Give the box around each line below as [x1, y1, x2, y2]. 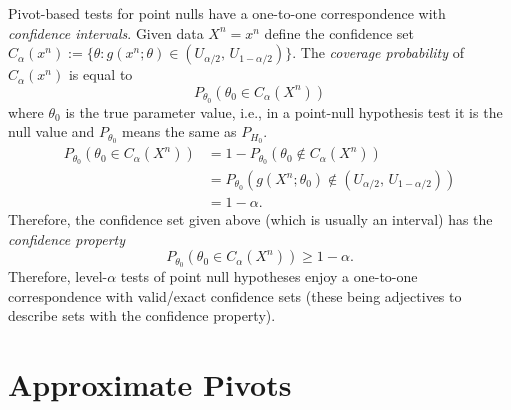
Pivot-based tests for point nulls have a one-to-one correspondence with [8, 3, 446, 23]
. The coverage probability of [292, 42, 464, 63]
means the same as [122, 121, 237, 142]
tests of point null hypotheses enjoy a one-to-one [120, 266, 418, 287]
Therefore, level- [8, 266, 108, 287]
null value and [8, 121, 95, 142]
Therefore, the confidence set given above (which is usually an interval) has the [8, 209, 493, 230]
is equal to [68, 64, 133, 85]
